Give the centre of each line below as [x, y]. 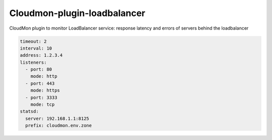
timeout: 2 [33, 41]
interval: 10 [36, 48]
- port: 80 [39, 69]
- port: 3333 [41, 97]
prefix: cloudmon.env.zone [59, 126]
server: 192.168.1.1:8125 [57, 118]
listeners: [33, 62]
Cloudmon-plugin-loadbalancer [77, 13]
